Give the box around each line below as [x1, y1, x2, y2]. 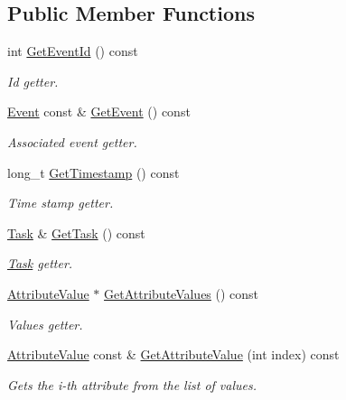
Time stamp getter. [7, 193, 114, 212]
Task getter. [7, 254, 73, 273]
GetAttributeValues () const [104, 284, 259, 302]
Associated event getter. [7, 132, 137, 151]
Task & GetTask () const [7, 223, 145, 242]
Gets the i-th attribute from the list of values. [7, 375, 257, 394]
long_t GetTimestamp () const [7, 163, 180, 181]
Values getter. [7, 314, 83, 333]
